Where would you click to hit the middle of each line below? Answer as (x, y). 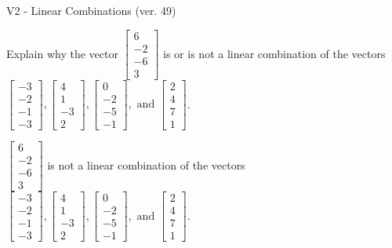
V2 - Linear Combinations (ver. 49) (91, 10)
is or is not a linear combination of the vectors (274, 53)
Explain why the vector (62, 53)
